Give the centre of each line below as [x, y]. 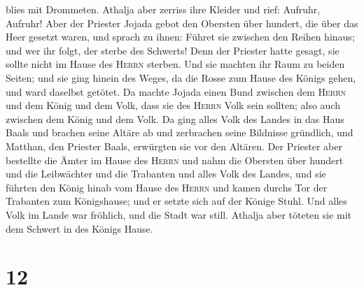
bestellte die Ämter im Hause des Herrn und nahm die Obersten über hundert [175, 160]
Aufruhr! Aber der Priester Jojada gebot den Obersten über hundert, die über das [182, 23]
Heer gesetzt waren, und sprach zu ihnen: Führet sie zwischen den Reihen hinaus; [180, 37]
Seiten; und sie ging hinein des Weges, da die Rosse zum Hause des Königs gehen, [181, 77]
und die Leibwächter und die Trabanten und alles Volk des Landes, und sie [166, 174]
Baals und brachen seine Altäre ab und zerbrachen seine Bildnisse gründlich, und [180, 132]
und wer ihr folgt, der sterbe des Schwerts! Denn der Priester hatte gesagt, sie [173, 50]
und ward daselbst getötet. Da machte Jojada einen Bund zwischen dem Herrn [176, 91]
